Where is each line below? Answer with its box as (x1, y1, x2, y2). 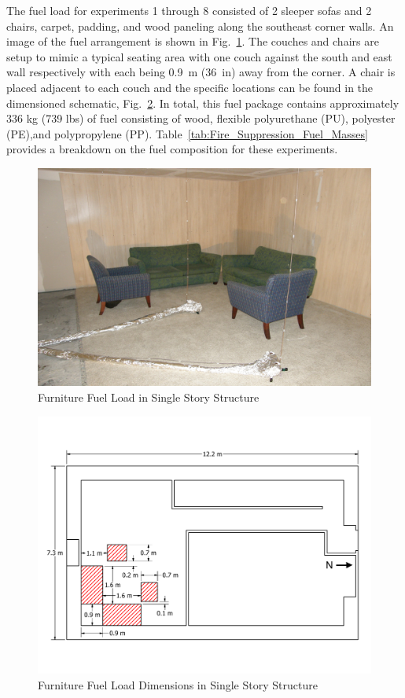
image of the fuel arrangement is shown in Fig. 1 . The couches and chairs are (6, 33, 379, 50)
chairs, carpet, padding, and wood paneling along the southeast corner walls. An (6, 17, 394, 34)
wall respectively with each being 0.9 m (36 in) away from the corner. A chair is (6, 64, 396, 80)
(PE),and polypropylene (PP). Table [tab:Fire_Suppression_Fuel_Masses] (6, 125, 368, 141)
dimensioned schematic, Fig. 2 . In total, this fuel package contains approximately (6, 94, 399, 111)
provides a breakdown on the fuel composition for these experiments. (6, 141, 338, 157)
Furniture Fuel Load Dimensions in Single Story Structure (38, 676, 318, 692)
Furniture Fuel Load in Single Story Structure (38, 388, 260, 405)
